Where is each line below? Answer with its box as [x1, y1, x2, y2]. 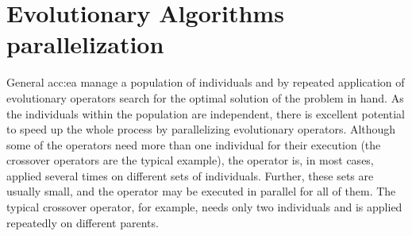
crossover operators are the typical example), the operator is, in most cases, [6, 152, 374, 168]
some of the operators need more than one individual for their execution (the [6, 136, 381, 153]
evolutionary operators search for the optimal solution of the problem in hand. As [6, 89, 404, 106]
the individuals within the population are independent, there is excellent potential [6, 105, 405, 122]
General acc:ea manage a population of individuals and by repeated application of [6, 74, 405, 91]
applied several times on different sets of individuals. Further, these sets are [6, 167, 374, 184]
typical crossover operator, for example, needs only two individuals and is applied [6, 199, 402, 215]
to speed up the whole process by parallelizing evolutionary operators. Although [6, 121, 396, 137]
